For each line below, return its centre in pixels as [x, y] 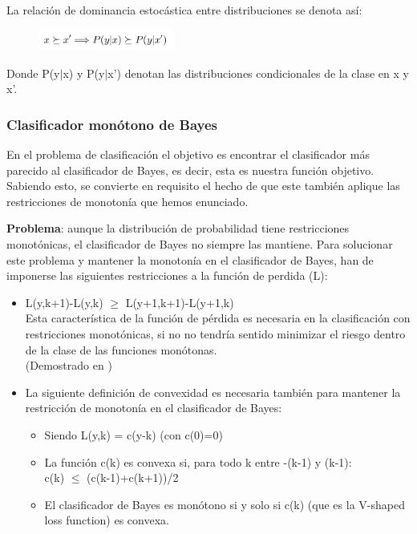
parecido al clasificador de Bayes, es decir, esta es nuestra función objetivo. [190, 170]
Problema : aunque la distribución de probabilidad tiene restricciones [178, 228]
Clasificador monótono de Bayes [112, 124]
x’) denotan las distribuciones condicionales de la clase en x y [258, 73]
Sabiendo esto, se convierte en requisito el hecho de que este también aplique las [203, 186]
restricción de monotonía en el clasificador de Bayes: [154, 408]
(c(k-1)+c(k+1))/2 [133, 477]
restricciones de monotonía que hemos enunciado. [128, 201]
